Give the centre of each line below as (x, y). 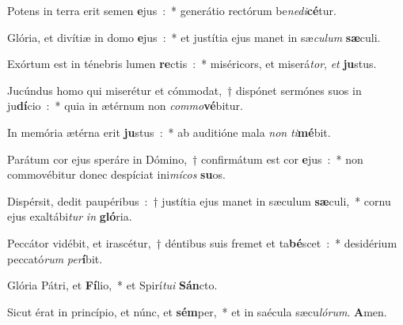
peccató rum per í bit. (55, 258)
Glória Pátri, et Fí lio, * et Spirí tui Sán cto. (112, 285)
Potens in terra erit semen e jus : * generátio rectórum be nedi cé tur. (172, 10)
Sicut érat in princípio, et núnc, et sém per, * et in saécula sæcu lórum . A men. (197, 311)
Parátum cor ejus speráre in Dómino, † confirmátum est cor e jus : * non (185, 159)
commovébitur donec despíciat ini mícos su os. (116, 174)
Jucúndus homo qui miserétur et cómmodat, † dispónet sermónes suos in (184, 90)
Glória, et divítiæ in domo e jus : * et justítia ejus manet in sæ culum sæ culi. (194, 37)
